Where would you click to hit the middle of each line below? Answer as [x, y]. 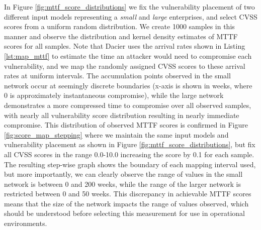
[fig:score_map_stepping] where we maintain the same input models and [116, 134]
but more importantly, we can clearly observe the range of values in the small [123, 174]
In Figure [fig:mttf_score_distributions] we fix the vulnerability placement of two [129, 7]
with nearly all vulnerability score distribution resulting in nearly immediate [122, 115]
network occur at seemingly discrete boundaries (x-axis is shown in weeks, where [128, 85]
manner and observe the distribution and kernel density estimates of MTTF [121, 36]
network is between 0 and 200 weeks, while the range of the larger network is [122, 184]
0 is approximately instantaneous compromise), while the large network [114, 95]
